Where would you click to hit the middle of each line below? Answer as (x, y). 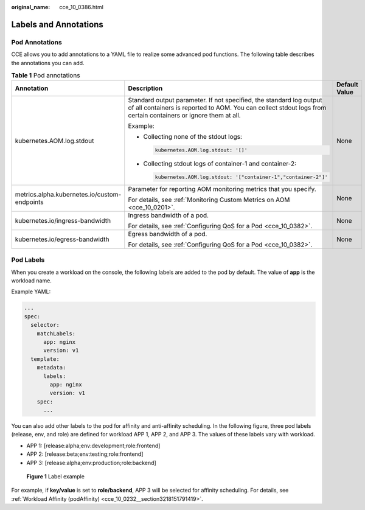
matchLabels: (56, 334)
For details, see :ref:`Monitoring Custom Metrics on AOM (209, 200)
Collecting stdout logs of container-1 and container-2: (220, 164)
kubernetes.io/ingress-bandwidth (63, 220)
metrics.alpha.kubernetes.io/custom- (68, 194)
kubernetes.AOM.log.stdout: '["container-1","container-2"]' (241, 177)
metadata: (51, 368)
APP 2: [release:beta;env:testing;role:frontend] (85, 454)
